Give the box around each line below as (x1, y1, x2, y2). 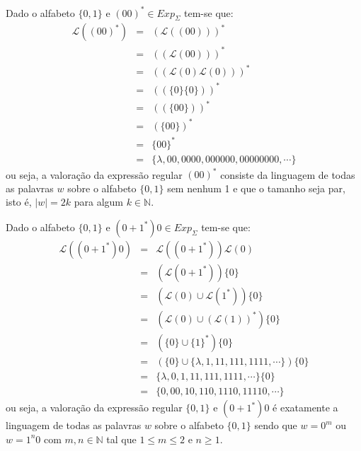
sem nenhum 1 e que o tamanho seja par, (167, 180, 345, 195)
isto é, (6, 194, 32, 209)
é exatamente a (273, 400, 338, 415)
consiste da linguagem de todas (220, 167, 355, 182)
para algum (74, 194, 123, 209)
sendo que (254, 418, 297, 433)
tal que (106, 431, 137, 446)
